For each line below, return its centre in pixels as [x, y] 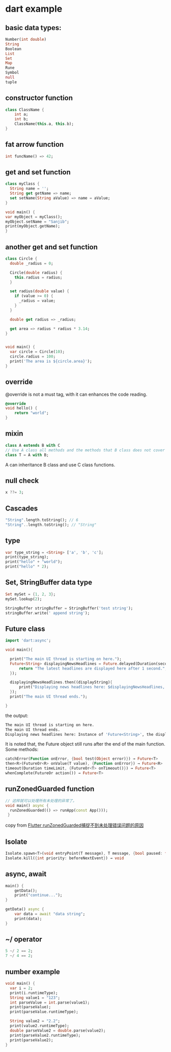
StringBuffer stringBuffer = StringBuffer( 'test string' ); [69, 608]
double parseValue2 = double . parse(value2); [58, 1031]
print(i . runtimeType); [34, 993]
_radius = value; [37, 301]
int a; [21, 114]
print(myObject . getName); [33, 226]
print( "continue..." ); [38, 895]
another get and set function [52, 247]
